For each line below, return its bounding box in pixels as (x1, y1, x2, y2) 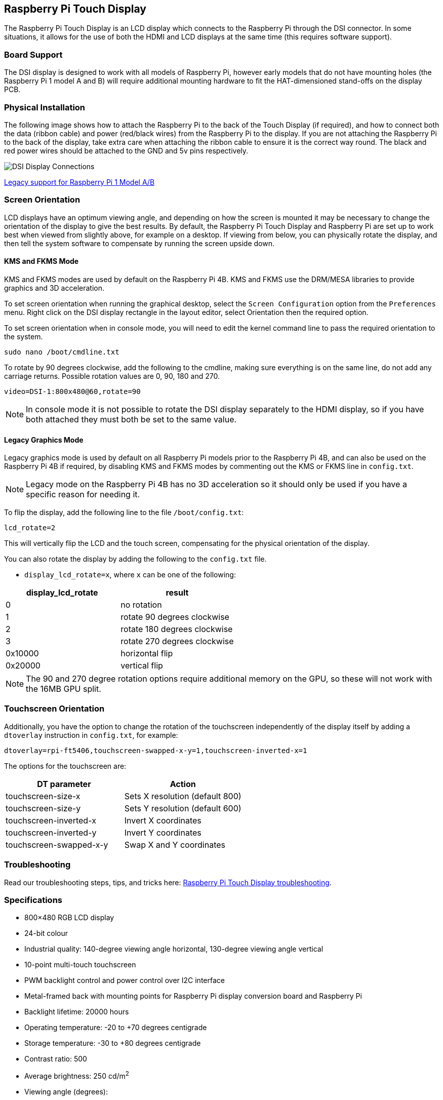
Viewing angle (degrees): (24, 1087, 108, 1096)
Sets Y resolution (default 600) (124, 803, 241, 813)
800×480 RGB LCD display (24, 913, 114, 922)
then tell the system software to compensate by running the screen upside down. (4, 239, 275, 248)
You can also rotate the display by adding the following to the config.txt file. (4, 555, 267, 564)
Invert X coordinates (124, 815, 202, 826)
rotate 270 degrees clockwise (120, 636, 234, 647)
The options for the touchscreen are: (4, 761, 127, 770)
